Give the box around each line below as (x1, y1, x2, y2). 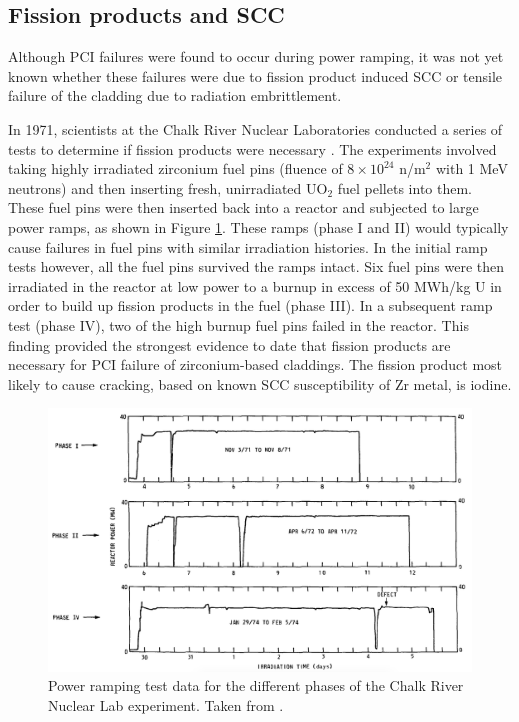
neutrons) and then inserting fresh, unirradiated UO (8, 177, 328, 198)
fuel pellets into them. (337, 177, 472, 198)
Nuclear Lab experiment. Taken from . (48, 694, 284, 715)
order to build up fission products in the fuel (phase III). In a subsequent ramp (8, 295, 493, 316)
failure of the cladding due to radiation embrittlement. (8, 85, 342, 106)
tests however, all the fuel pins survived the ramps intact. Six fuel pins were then (8, 256, 505, 277)
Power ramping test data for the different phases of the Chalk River (48, 675, 464, 696)
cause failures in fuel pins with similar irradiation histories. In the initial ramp (8, 236, 488, 257)
